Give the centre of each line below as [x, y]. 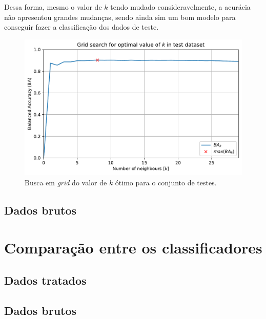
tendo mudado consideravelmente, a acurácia [180, 7]
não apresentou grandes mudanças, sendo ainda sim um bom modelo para [120, 17]
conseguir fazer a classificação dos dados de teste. [81, 27]
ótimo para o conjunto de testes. [166, 182]
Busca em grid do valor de [66, 182]
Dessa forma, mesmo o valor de [53, 7]
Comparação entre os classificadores [133, 248]
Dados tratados [45, 280]
